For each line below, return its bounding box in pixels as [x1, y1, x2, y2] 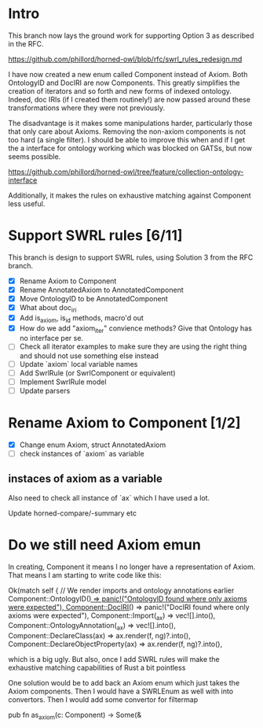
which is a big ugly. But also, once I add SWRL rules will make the [8, 655, 220, 664]
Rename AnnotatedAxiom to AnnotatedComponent [19, 285, 184, 294]
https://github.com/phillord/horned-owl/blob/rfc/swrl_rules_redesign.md [8, 54, 243, 64]
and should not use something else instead [19, 351, 159, 360]
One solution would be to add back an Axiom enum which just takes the [8, 678, 240, 688]
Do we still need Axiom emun [8, 536, 202, 553]
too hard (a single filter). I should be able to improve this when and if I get [8, 135, 246, 144]
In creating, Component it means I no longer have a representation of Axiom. [8, 562, 256, 571]
